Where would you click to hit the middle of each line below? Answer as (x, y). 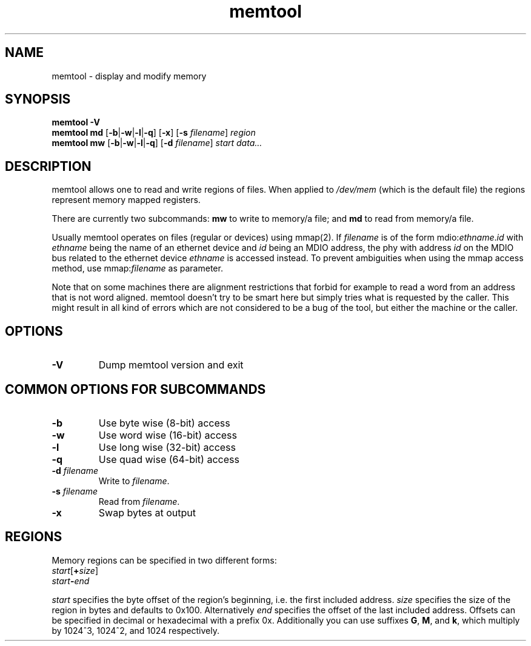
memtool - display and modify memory (129, 76)
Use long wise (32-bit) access (167, 447)
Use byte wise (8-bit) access (164, 423)
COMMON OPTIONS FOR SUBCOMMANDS (135, 389)
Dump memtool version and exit (171, 365)
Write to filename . (134, 481)
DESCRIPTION (48, 166)
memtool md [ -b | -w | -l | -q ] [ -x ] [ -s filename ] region (154, 133)
